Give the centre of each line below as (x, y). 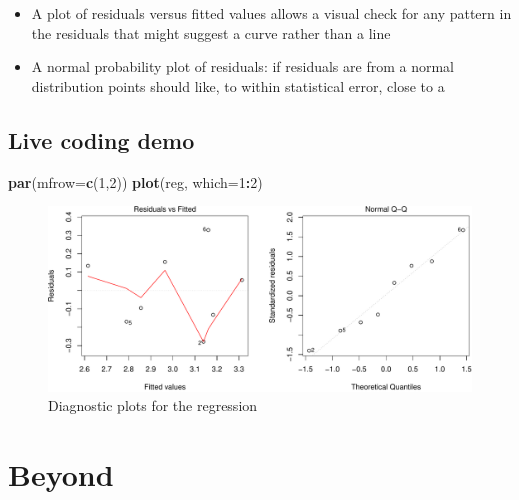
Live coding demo (101, 139)
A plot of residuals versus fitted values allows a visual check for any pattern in (271, 13)
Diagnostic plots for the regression (153, 405)
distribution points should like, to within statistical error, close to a (238, 85)
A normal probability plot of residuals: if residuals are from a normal (242, 66)
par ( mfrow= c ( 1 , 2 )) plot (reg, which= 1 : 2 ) (135, 181)
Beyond (61, 474)
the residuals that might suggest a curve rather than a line (211, 32)
